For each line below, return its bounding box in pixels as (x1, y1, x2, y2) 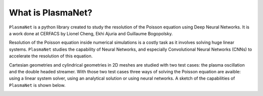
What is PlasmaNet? (9, 7, 93, 18)
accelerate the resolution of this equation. (9, 53, 93, 59)
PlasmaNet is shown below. (9, 82, 66, 88)
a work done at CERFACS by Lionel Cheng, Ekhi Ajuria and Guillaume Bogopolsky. (9, 30, 173, 36)
